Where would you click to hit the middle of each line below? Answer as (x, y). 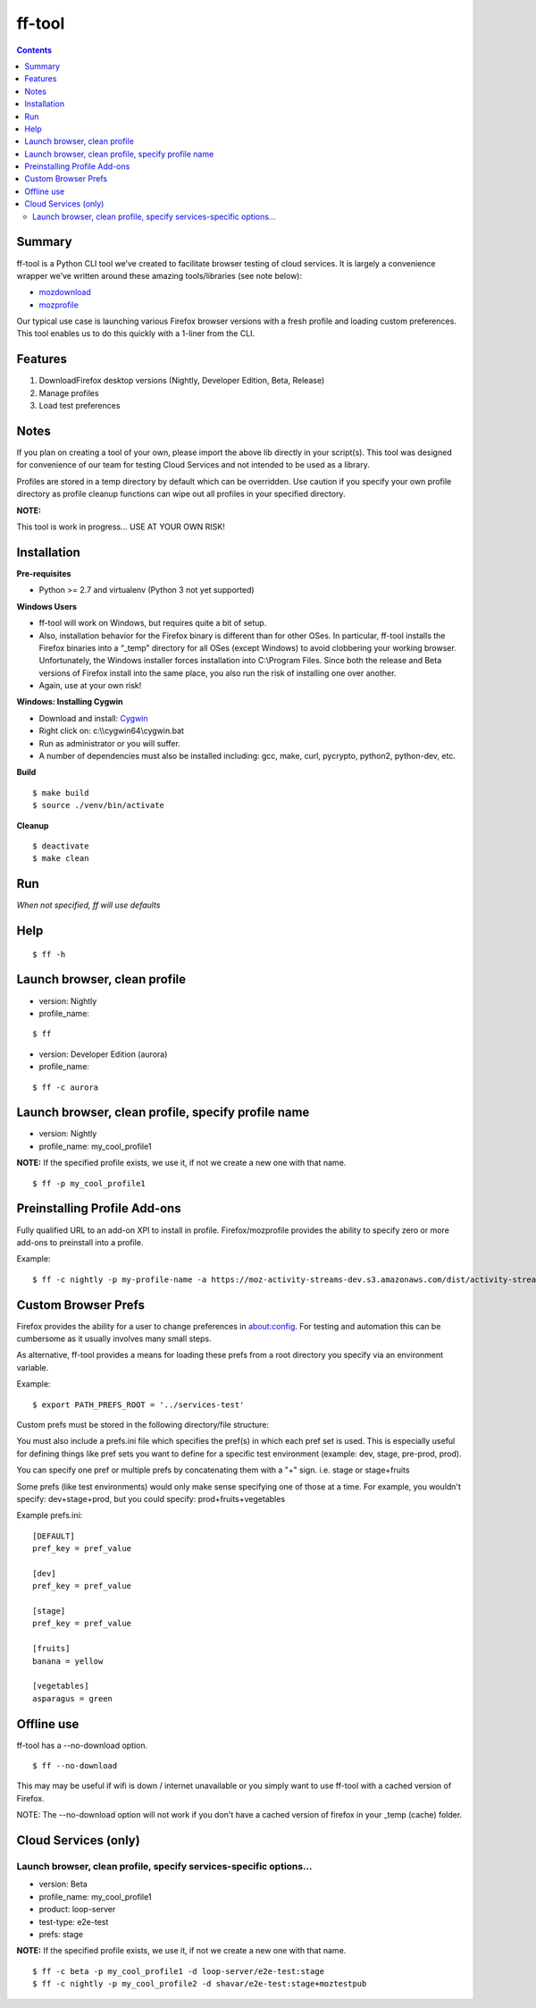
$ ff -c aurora (66, 1087)
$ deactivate (61, 846)
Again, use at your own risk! (90, 686)
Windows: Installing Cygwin (70, 702)
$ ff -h (49, 954)
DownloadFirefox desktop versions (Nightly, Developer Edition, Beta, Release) (182, 381)
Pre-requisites (44, 573)
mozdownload (65, 292)
